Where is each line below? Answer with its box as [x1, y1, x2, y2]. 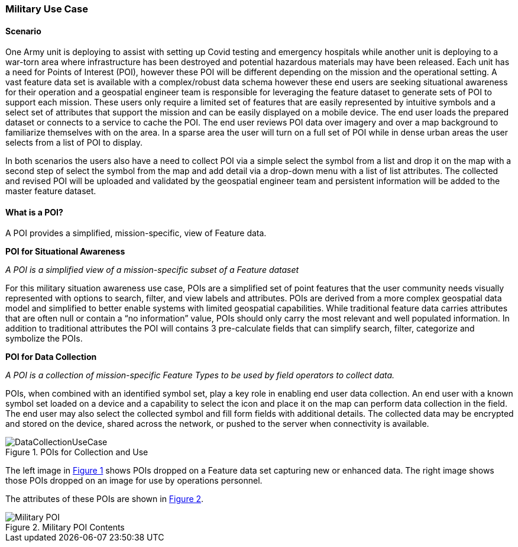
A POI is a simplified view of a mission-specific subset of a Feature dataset [5, 265, 299, 275]
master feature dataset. [5, 186, 96, 197]
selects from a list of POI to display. [5, 137, 143, 148]
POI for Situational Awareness [5, 246, 125, 257]
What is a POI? [5, 207, 63, 217]
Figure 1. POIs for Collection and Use [5, 447, 148, 458]
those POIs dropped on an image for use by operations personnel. [5, 475, 263, 486]
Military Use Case [5, 3, 89, 15]
